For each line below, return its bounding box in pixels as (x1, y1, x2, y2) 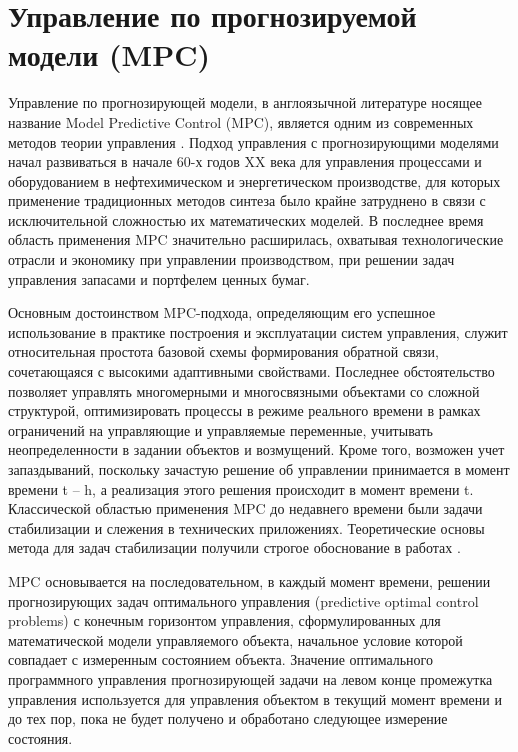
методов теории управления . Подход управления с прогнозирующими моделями (8, 131, 499, 152)
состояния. (8, 727, 73, 748)
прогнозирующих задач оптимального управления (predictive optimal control (8, 590, 479, 611)
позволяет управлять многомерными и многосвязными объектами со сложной (8, 380, 480, 401)
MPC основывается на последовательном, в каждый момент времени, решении (8, 570, 491, 591)
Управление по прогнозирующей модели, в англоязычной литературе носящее (8, 92, 482, 113)
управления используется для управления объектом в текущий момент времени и (8, 688, 502, 709)
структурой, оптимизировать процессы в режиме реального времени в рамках (8, 400, 481, 421)
